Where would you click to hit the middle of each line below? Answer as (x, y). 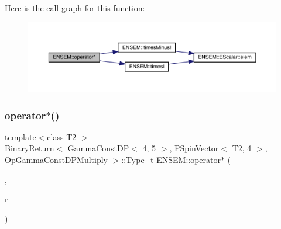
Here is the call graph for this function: (75, 8)
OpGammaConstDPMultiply (56, 159)
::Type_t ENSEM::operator (171, 159)
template (20, 136)
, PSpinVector (194, 148)
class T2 (62, 136)
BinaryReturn (30, 148)
